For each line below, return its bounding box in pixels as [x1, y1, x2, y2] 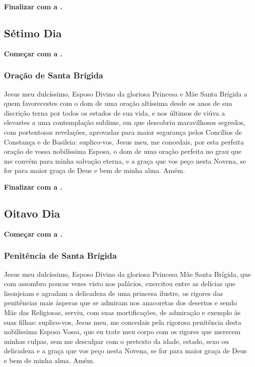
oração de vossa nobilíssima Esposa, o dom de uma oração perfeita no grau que [4, 146, 242, 156]
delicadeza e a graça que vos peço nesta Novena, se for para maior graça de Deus [4, 345, 247, 356]
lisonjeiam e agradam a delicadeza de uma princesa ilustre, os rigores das [4, 288, 223, 298]
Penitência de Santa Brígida [4, 249, 117, 262]
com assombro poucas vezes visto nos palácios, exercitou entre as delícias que [4, 278, 236, 289]
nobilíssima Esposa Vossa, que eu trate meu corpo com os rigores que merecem [4, 326, 241, 337]
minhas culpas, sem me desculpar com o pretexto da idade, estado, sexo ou [4, 336, 229, 346]
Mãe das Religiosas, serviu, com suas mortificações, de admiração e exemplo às [4, 307, 241, 317]
